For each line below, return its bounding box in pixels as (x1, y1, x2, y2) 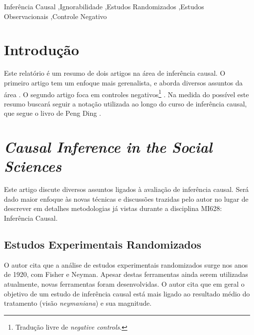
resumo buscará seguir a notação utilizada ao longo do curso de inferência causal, (4, 98, 247, 108)
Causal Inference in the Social (4, 137, 212, 157)
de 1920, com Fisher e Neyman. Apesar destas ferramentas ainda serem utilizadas (4, 269, 248, 279)
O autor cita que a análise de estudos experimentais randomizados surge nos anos (4, 259, 248, 270)
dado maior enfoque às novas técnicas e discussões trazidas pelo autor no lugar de (4, 193, 249, 204)
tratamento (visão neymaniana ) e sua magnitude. (4, 298, 152, 308)
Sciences (4, 156, 62, 176)
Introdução (4, 40, 79, 60)
